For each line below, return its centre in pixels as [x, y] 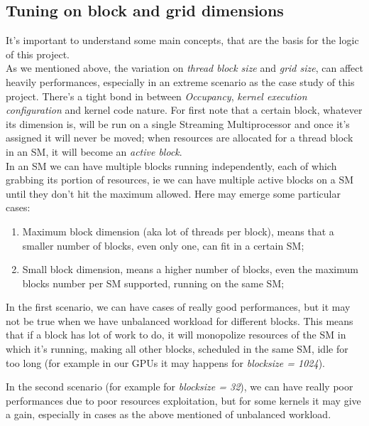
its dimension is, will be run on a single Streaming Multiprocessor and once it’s [178, 123]
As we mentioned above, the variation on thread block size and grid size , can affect [184, 68]
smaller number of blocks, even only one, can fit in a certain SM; [163, 245]
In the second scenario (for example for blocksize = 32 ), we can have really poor [180, 387]
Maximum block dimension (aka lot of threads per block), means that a [178, 231]
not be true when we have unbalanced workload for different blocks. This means [180, 320]
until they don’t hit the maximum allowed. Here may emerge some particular [173, 193]
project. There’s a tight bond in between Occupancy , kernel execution [156, 96]
